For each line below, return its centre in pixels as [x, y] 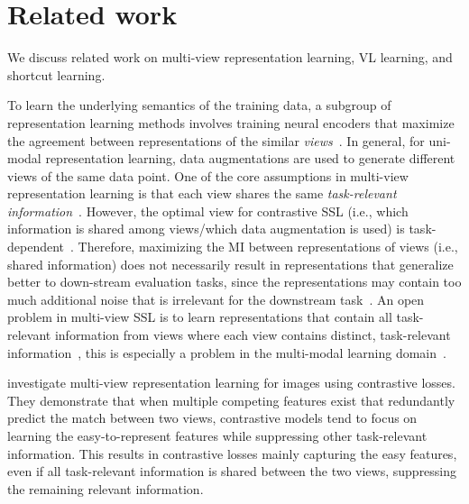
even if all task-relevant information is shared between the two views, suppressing [232, 471]
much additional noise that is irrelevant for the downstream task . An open [216, 299]
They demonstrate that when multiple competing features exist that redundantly [231, 400]
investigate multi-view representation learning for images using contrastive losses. [231, 383]
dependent [36, 247]
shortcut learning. [56, 74]
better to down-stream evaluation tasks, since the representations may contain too [234, 282]
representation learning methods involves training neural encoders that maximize [231, 122]
